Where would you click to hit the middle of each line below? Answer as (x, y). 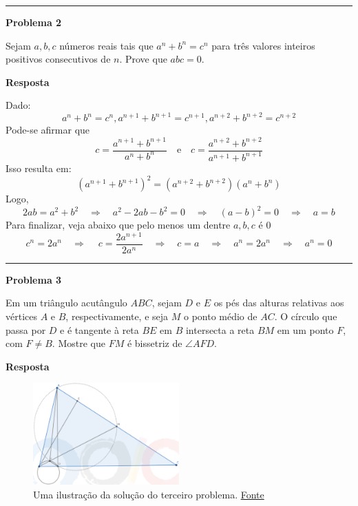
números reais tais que (106, 45)
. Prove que (143, 59)
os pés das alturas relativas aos (279, 303)
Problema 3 (34, 279)
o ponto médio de (220, 316)
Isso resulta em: (39, 168)
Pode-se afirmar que (48, 130)
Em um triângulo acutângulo (66, 303)
